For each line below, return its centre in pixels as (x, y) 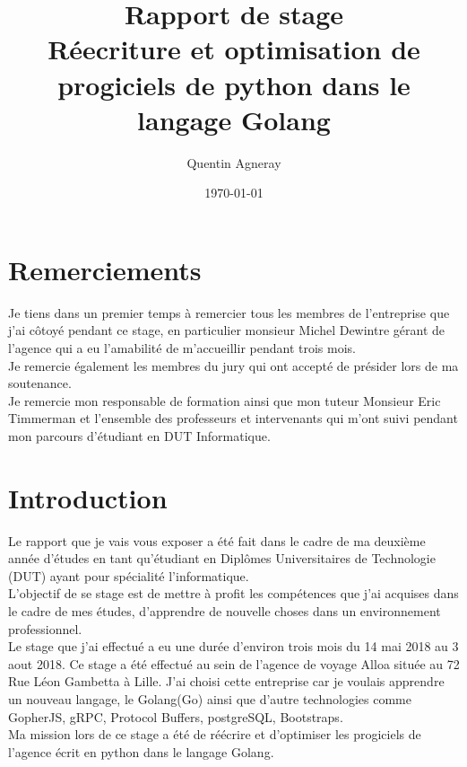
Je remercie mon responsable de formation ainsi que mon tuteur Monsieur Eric (225, 400)
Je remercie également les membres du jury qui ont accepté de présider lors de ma (233, 365)
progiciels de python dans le (234, 84)
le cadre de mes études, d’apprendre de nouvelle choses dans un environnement (225, 611)
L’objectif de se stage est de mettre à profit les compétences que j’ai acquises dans (233, 593)
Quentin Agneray (234, 162)
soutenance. (40, 383)
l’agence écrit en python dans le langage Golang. (141, 751)
